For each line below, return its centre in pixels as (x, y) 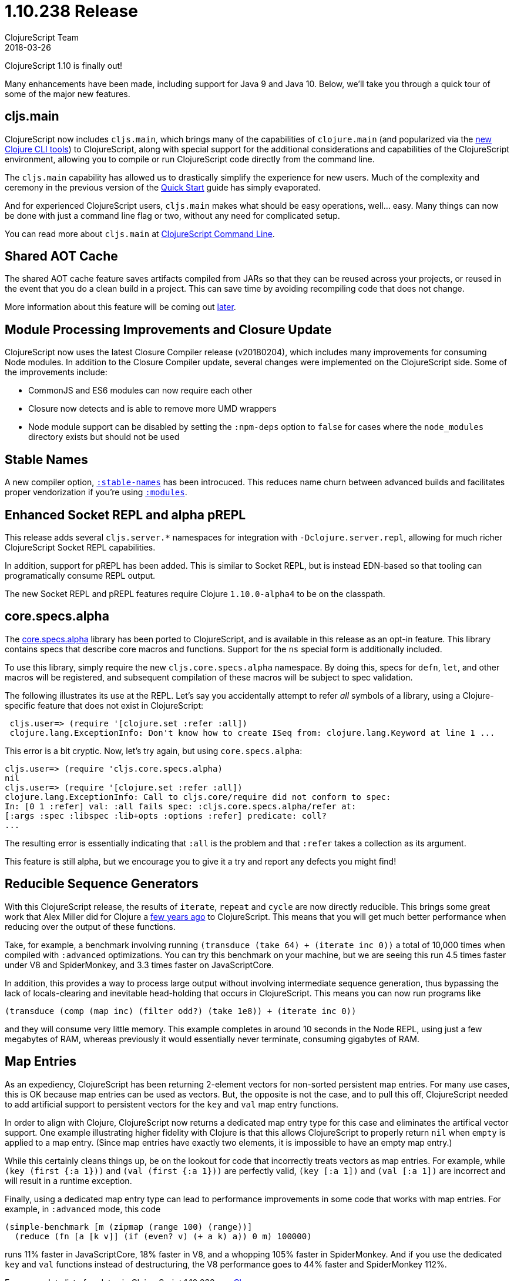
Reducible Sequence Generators (102, 884)
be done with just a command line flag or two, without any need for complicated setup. (172, 215)
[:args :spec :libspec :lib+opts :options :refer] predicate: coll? (166, 815)
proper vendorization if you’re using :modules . (96, 492)
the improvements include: (56, 372)
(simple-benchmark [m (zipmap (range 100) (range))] (129, 1227)
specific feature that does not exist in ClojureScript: (104, 705)
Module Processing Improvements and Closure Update (168, 329)
